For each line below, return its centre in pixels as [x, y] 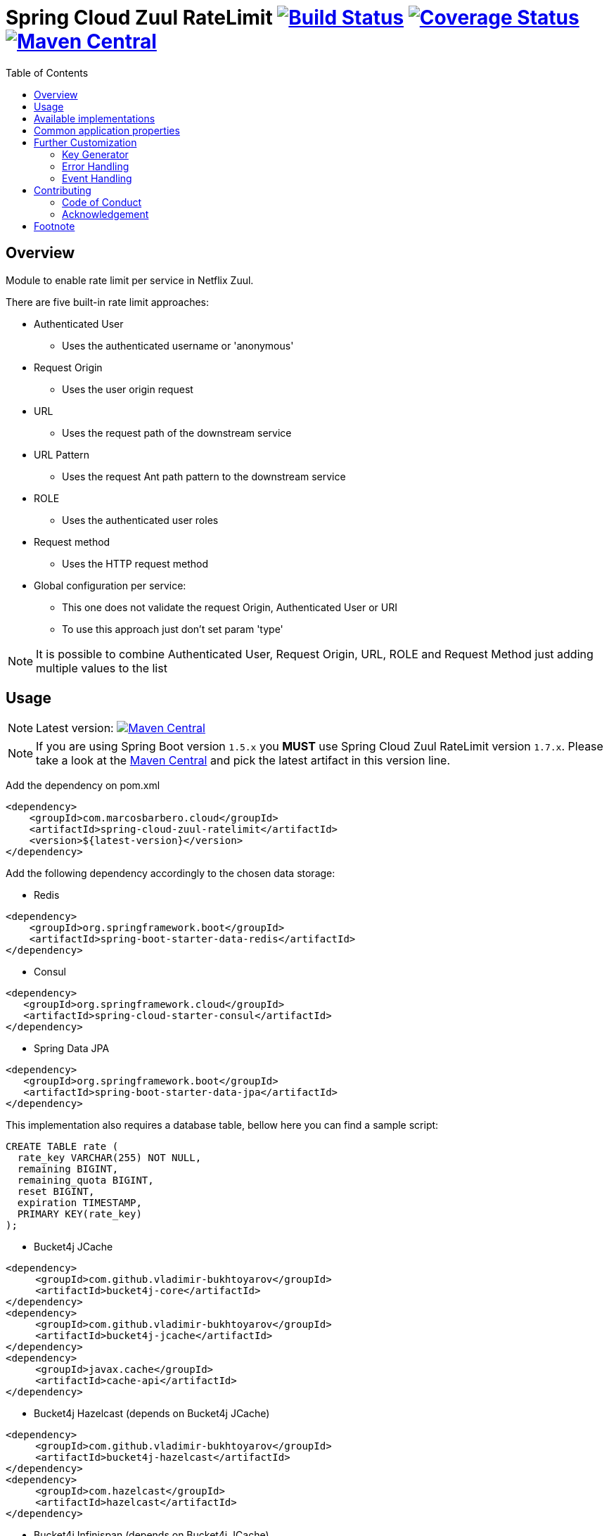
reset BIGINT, [56, 1192]
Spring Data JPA [72, 1049]
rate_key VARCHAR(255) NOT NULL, [109, 1158]
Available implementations [95, 118]
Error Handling [96, 166]
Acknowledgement [105, 214]
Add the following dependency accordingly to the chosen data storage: [171, 873]
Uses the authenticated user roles [140, 520]
